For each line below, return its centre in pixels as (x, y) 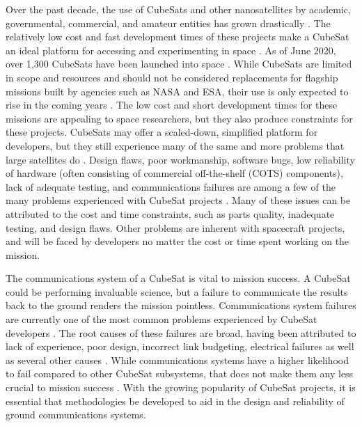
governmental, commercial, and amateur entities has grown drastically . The (168, 23)
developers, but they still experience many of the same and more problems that (175, 145)
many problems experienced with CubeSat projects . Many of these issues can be (178, 200)
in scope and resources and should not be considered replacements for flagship (172, 77)
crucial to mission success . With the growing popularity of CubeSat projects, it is (181, 387)
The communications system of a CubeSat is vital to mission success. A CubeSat (178, 278)
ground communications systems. (76, 415)
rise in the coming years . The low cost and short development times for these (172, 105)
